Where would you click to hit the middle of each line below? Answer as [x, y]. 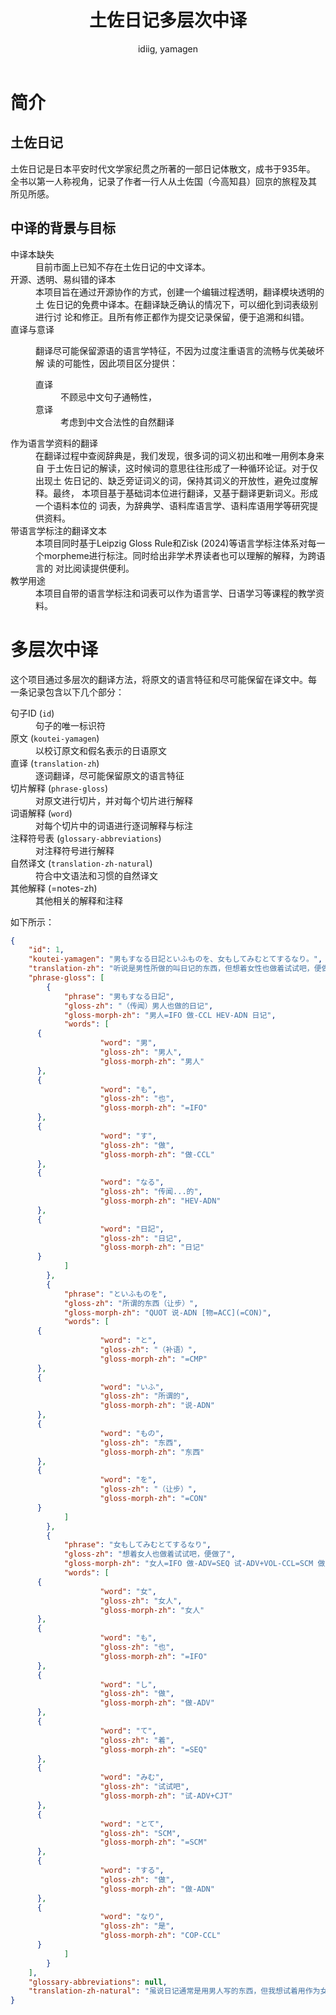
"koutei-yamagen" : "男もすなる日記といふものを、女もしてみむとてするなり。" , [175, 959]
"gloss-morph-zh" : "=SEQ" [153, 1749]
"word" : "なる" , [132, 1182]
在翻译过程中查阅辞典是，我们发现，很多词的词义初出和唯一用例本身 [175, 455]
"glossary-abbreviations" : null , [98, 1982]
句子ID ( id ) [32, 713]
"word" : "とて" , [132, 1824]
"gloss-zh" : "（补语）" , [148, 1350]
